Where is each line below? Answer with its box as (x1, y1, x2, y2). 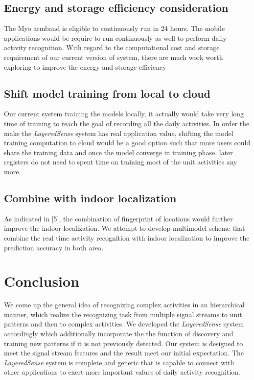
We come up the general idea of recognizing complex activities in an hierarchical (4, 299, 245, 310)
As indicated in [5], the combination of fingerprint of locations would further (4, 213, 233, 223)
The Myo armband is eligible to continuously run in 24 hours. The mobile (4, 23, 225, 33)
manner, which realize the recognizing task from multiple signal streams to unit (4, 309, 242, 319)
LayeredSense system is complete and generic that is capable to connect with (4, 357, 234, 367)
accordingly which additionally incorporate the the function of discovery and (4, 328, 233, 339)
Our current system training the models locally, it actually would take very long (4, 109, 244, 119)
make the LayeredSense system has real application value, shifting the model (4, 128, 233, 138)
